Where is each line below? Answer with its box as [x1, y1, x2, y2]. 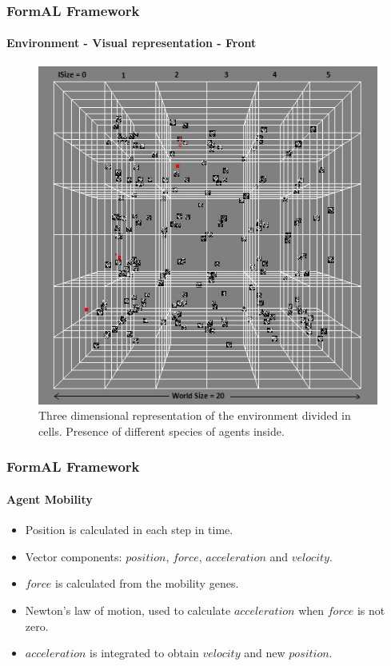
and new [244, 644, 285, 661]
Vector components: [25, 548, 122, 564]
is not [357, 601, 385, 618]
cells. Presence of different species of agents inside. [38, 422, 285, 439]
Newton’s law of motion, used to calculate [25, 601, 231, 618]
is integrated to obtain [90, 644, 199, 661]
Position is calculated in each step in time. [25, 521, 233, 538]
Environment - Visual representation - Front [6, 34, 257, 51]
